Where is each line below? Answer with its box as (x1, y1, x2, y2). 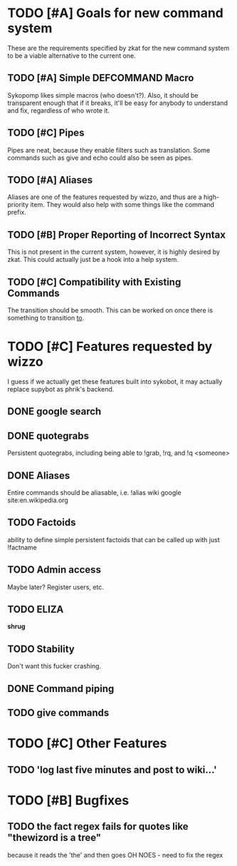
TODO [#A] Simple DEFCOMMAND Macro (7, 72, 194, 84)
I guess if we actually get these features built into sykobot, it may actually (7, 377, 223, 386)
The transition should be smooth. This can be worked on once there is (7, 306, 214, 315)
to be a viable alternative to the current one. (7, 51, 137, 60)
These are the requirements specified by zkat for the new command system (7, 44, 230, 52)
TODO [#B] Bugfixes (7, 792, 130, 808)
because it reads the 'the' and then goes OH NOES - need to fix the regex (7, 850, 223, 859)
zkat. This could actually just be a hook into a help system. (7, 255, 179, 264)
